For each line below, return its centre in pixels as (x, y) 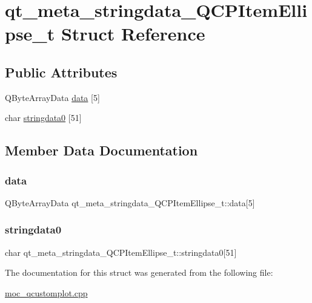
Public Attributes (61, 72)
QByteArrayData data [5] (52, 97)
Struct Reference (133, 34)
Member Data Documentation (101, 150)
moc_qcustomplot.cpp (46, 292)
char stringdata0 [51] (43, 118)
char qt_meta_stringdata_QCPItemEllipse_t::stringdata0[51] (121, 252)
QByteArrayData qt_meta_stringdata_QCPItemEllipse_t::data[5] (130, 202)
